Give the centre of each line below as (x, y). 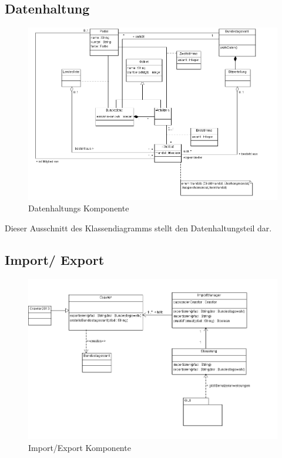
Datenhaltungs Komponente (79, 208)
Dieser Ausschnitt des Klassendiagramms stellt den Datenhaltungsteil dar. (138, 228)
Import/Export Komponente (80, 447)
